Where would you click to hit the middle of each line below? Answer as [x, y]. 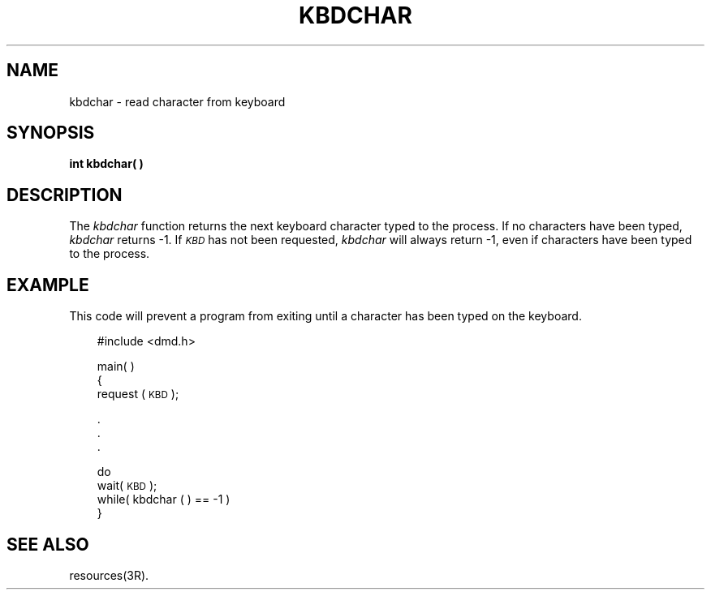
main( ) [116, 367]
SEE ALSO [48, 544]
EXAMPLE [48, 285]
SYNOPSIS [51, 133]
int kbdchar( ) [106, 164]
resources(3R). [109, 575]
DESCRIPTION [65, 195]
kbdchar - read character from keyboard [177, 101]
